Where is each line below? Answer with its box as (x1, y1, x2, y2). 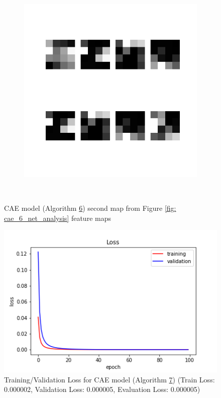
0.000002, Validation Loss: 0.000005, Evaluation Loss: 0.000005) (4, 384, 200, 394)
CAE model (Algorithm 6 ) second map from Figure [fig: (4, 203, 176, 213)
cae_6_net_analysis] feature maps (4, 212, 111, 223)
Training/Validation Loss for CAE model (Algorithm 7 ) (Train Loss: (4, 374, 215, 384)
